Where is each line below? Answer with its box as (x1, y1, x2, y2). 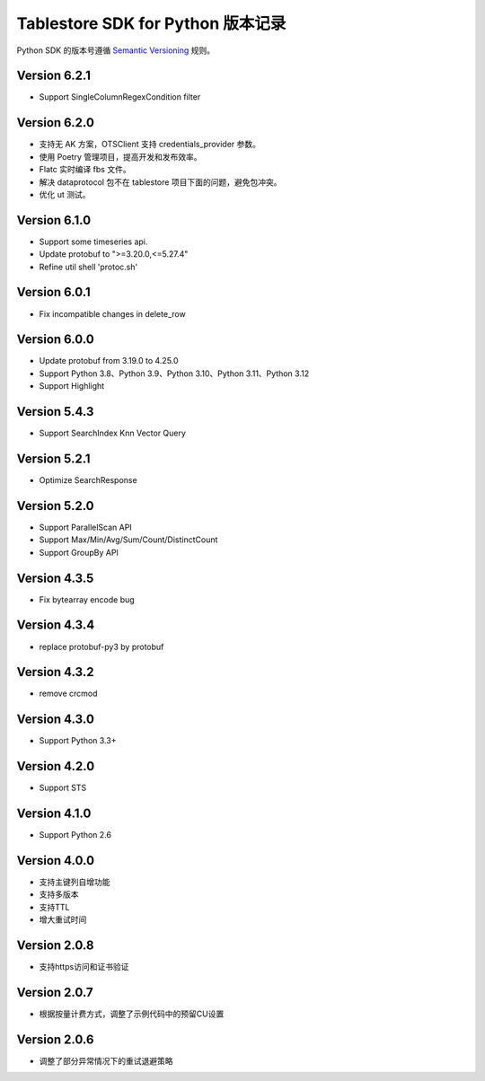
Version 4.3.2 (16, 664, 94, 680)
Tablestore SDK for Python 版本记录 (16, 13, 287, 33)
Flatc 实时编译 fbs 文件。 (39, 164, 131, 175)
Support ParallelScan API (39, 522, 132, 532)
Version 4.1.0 (16, 806, 92, 822)
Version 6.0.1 (16, 285, 91, 300)
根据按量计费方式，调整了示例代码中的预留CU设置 (39, 1008, 225, 1019)
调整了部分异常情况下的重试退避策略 (39, 1055, 173, 1066)
